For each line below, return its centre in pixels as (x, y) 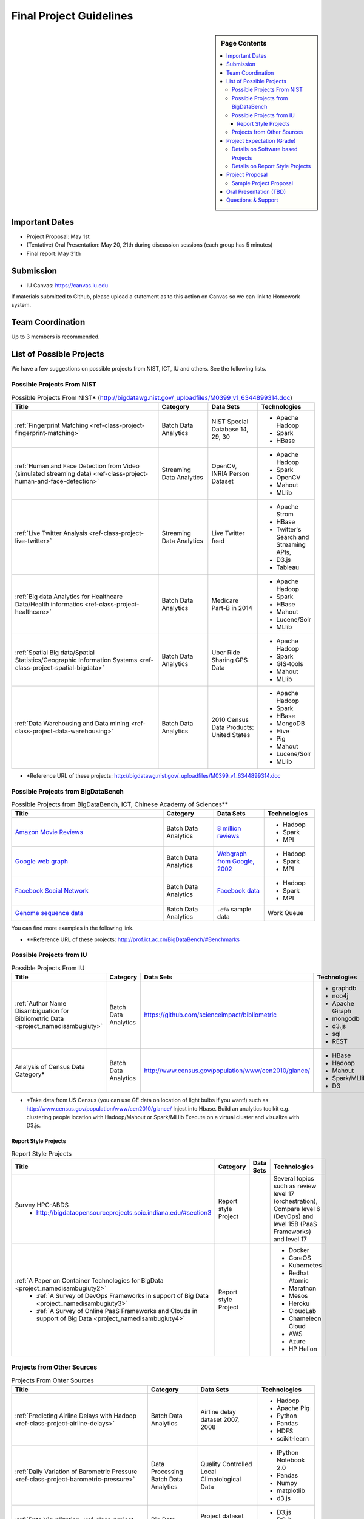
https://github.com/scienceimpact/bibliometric (211, 1015)
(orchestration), (295, 1201)
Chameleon (305, 1318)
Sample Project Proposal (262, 183)
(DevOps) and (293, 1216)
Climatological (221, 1480)
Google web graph (41, 862)
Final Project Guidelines (72, 16)
